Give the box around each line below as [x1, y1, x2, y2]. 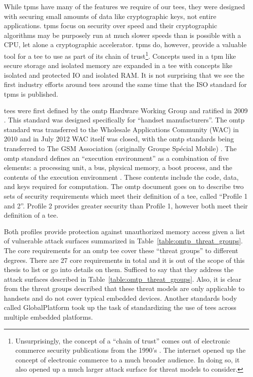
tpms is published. [4, 89, 58, 99]
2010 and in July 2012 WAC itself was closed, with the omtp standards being [4, 134, 234, 144]
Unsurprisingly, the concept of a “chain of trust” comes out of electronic [15, 335, 230, 345]
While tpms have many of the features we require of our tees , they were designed [4, 1, 245, 11]
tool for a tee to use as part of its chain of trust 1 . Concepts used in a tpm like [4, 49, 236, 61]
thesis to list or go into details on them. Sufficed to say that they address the [4, 264, 234, 274]
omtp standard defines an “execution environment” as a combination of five [4, 153, 229, 163]
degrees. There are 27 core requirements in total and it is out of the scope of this [4, 255, 245, 265]
